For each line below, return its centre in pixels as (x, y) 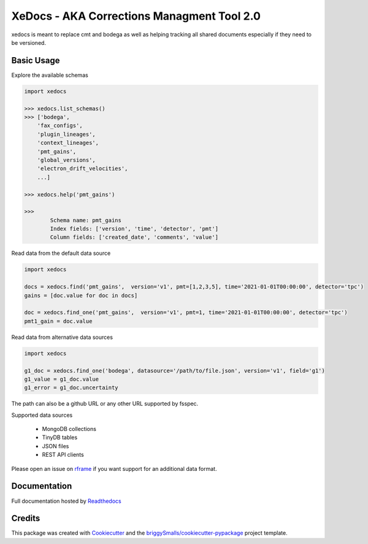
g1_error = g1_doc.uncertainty (71, 388)
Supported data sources (42, 415)
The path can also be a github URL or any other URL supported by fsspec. (105, 404)
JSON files (56, 446)
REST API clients (63, 455)
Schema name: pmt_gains (86, 220)
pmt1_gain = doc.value (58, 321)
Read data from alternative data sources (62, 337)
